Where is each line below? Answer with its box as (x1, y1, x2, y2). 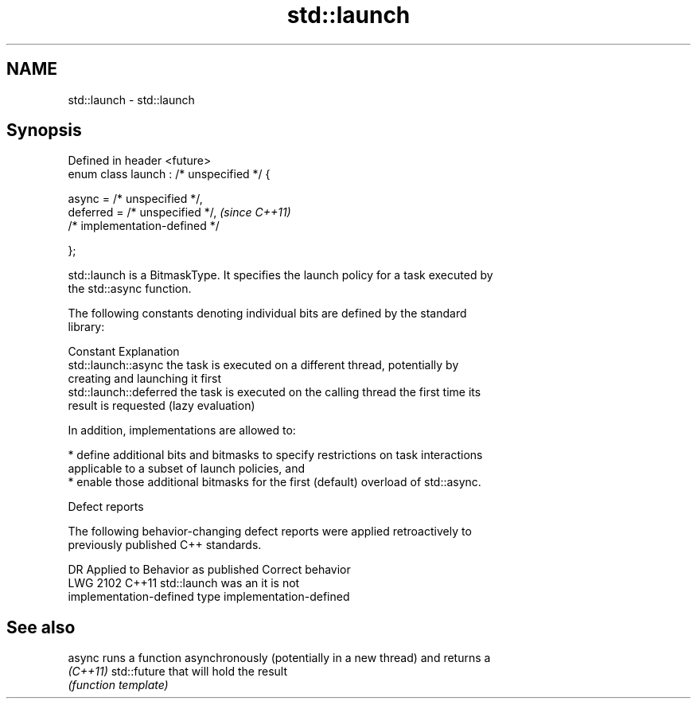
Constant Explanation (68, 345, 180, 359)
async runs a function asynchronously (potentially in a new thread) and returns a (68, 651, 491, 665)
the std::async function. (68, 282, 192, 296)
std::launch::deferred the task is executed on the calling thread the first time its (68, 385, 481, 399)
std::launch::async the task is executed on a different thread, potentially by (68, 358, 459, 372)
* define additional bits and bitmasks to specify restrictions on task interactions (68, 448, 483, 462)
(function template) (68, 678, 169, 692)
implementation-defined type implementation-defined (68, 590, 350, 604)
